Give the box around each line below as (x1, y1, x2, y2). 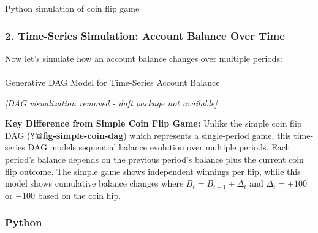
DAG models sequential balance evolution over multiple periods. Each (28, 141, 290, 153)
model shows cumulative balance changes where (5, 177, 184, 190)
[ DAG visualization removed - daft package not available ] (5, 96, 218, 109)
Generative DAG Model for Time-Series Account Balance (5, 76, 220, 88)
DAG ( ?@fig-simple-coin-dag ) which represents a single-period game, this (5, 128, 291, 141)
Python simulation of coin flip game (5, 2, 140, 14)
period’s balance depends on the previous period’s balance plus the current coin (5, 152, 304, 165)
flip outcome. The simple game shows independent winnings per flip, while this (5, 165, 301, 177)
